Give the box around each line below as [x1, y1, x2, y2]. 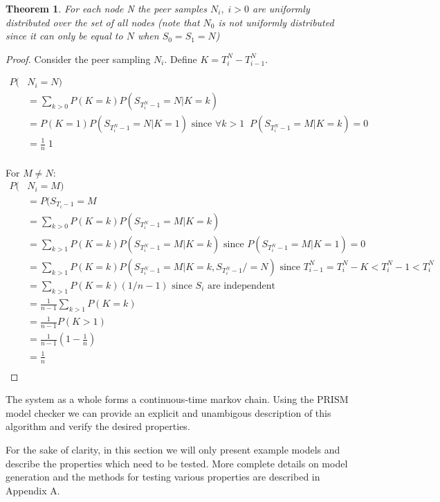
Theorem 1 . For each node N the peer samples [6, 1, 207, 15]
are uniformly [253, 1, 310, 15]
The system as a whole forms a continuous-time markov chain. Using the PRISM [6, 392, 349, 406]
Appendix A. [6, 483, 60, 497]
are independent [207, 280, 276, 291]
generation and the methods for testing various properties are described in [6, 469, 320, 484]
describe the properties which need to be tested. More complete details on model [6, 456, 348, 470]
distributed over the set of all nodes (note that [6, 15, 200, 29]
